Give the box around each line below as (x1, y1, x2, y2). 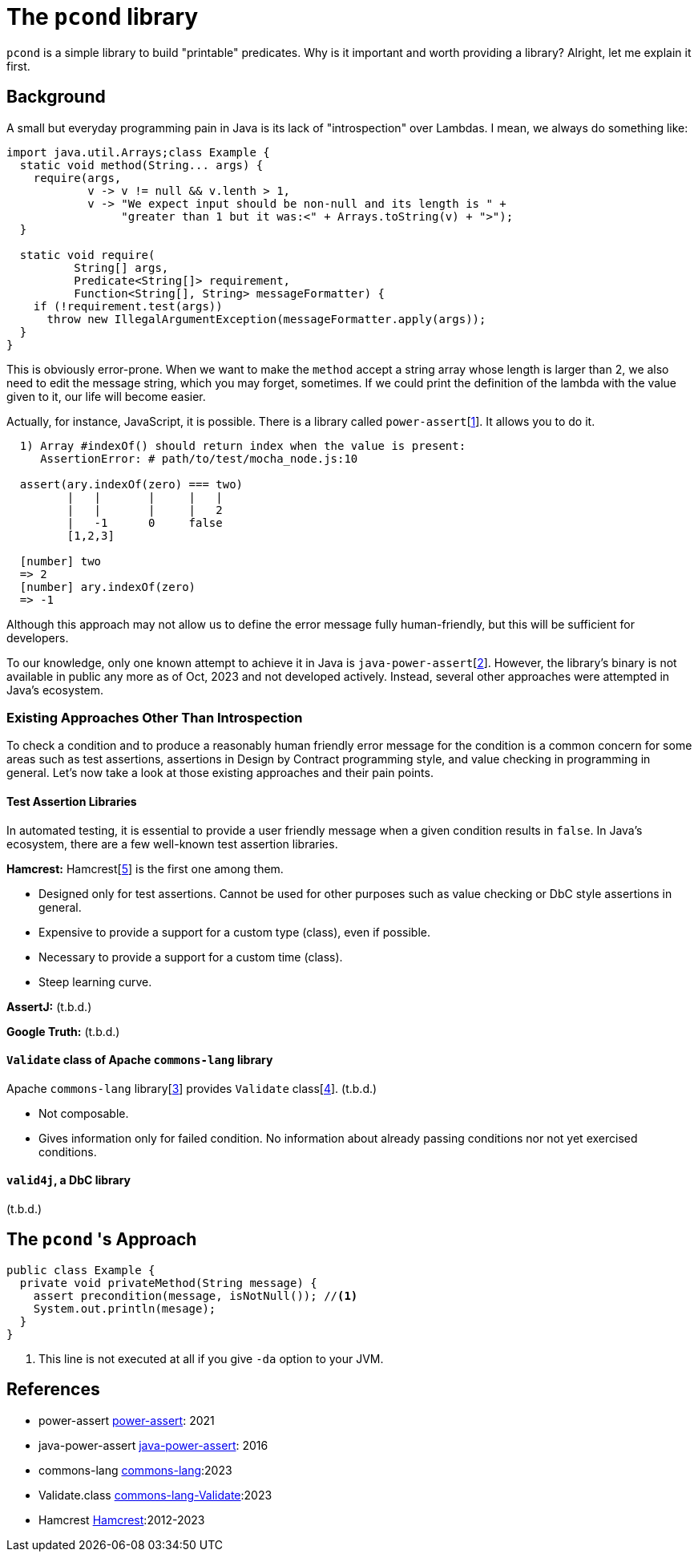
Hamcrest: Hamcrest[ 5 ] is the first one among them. (6, 861, 284, 876)
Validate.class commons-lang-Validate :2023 (38, 1487, 272, 1502)
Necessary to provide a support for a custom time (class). (38, 949, 343, 964)
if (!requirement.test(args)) (33, 299, 223, 313)
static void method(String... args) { (19, 158, 264, 172)
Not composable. (38, 1106, 129, 1120)
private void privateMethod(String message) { (19, 1276, 317, 1289)
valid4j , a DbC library (6, 1173, 131, 1188)
